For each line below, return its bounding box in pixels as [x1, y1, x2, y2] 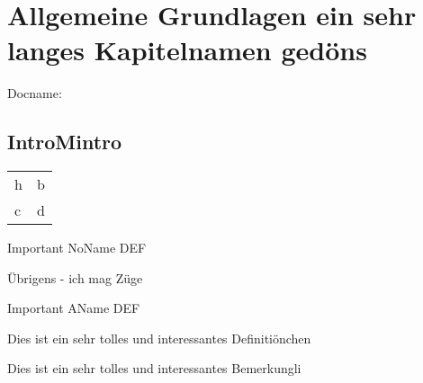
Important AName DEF [7, 298, 140, 317]
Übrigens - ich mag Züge [7, 268, 143, 287]
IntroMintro [7, 128, 122, 156]
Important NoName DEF [7, 238, 147, 257]
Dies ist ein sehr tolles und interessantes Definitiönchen [7, 328, 311, 347]
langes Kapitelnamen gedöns [7, 31, 367, 68]
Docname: [7, 84, 62, 102]
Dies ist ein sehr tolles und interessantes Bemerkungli [7, 359, 301, 378]
